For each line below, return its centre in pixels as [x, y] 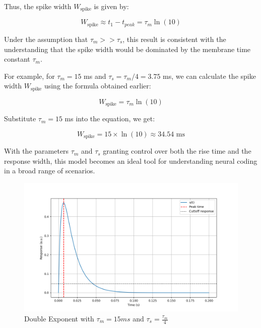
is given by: [111, 6]
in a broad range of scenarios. [50, 171]
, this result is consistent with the [174, 39]
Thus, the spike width [38, 6]
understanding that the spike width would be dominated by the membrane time [127, 49]
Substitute [20, 119]
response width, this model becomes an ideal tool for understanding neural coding [131, 160]
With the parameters [37, 151]
